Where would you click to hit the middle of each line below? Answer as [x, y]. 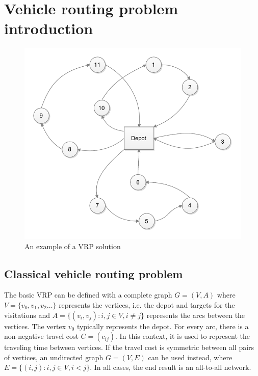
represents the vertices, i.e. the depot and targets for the [147, 304]
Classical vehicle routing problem [94, 273]
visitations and [27, 315]
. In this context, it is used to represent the [183, 336]
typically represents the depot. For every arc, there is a [163, 326]
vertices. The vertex [35, 326]
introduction [49, 28]
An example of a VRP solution [73, 246]
